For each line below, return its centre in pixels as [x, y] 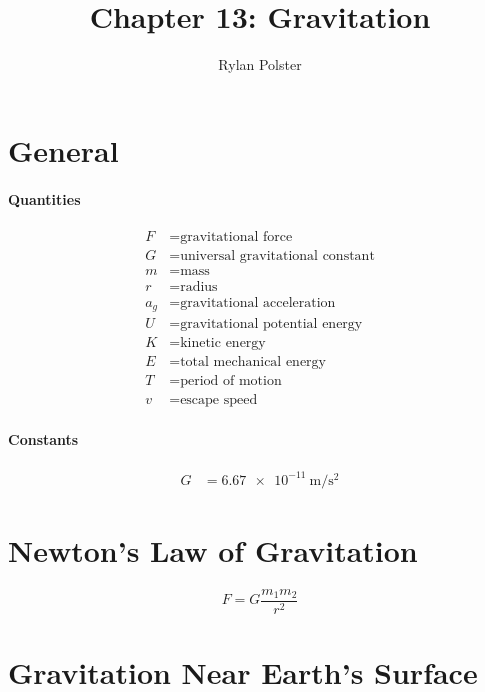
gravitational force [236, 236]
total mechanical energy [253, 362]
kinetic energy [223, 343]
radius [199, 286]
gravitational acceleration [258, 302]
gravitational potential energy [271, 324]
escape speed [219, 400]
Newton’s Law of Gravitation [213, 549]
